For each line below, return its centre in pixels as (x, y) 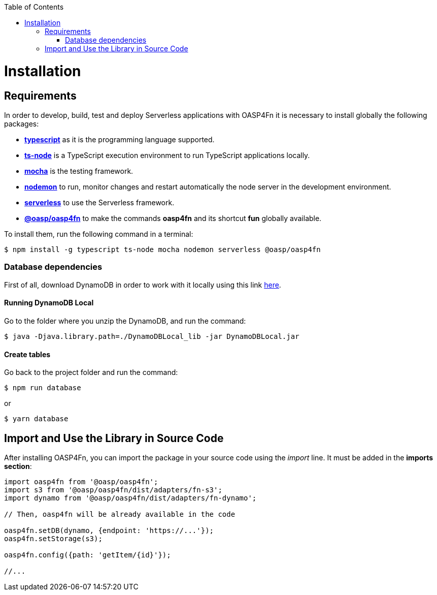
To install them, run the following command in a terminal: (99, 234)
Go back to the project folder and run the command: (91, 372)
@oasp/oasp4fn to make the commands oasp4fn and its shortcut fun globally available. (173, 218)
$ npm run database (43, 388)
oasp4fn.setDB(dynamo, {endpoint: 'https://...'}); (109, 530)
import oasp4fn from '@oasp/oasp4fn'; (81, 481)
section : (18, 466)
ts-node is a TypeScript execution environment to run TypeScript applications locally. (167, 155)
